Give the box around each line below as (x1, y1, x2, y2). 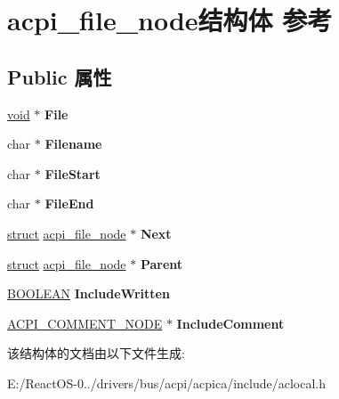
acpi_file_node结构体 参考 (7, 2, 333, 38)
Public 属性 (7, 62, 112, 90)
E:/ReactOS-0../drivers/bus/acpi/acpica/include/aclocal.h (7, 373, 327, 392)
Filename (44, 134, 102, 153)
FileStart (44, 164, 101, 183)
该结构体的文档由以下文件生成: (7, 344, 185, 362)
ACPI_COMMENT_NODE (7, 313, 163, 332)
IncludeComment (176, 313, 285, 332)
